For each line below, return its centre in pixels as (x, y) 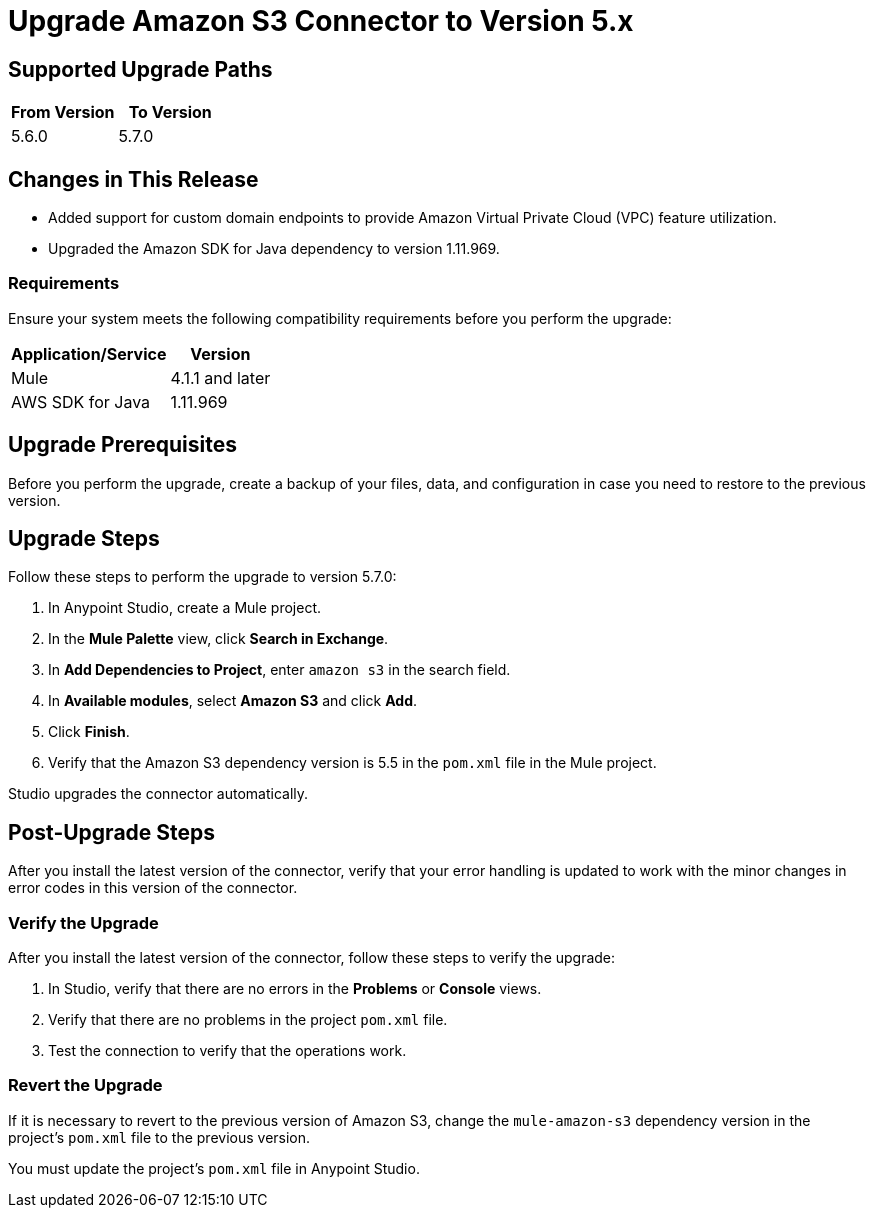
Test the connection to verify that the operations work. (227, 1051)
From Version (63, 112)
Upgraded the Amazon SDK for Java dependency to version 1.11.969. (274, 249)
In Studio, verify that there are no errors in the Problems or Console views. (295, 989)
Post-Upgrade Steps (112, 832)
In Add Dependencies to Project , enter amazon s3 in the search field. (279, 670)
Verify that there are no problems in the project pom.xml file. (248, 1020)
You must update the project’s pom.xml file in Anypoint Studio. (214, 1168)
